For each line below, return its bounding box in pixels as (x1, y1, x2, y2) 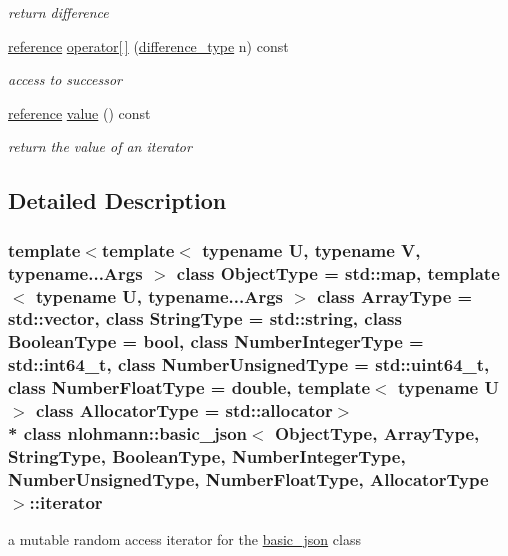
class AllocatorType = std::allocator (35, 398, 333, 423)
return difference (8, 2, 109, 22)
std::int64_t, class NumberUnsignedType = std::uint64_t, (8, 352, 490, 377)
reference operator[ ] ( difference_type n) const (8, 35, 289, 56)
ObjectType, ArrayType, (274, 421, 480, 446)
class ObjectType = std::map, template (176, 260, 500, 285)
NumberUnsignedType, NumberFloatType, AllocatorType (8, 466, 489, 491)
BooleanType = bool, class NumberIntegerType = (8, 329, 424, 354)
